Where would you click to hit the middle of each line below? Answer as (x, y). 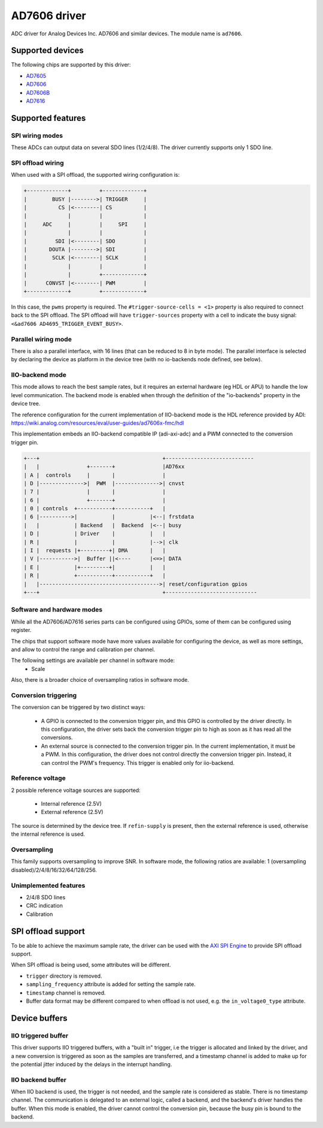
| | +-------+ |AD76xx (104, 467)
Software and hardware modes (57, 610)
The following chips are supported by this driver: (71, 65)
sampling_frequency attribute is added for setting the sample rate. (111, 984)
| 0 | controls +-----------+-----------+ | (95, 509)
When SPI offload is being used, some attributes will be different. (91, 965)
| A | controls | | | (95, 475)
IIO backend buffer (39, 1079)
